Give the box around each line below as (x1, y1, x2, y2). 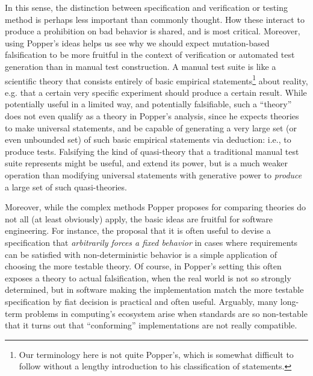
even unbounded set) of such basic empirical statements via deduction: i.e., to (5, 133, 291, 146)
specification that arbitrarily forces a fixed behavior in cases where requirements (5, 236, 298, 248)
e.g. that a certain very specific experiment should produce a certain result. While (5, 86, 307, 98)
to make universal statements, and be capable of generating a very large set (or (5, 121, 297, 134)
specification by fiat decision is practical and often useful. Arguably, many (5, 295, 278, 307)
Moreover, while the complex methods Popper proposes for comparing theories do (5, 201, 306, 213)
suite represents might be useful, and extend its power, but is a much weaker (5, 157, 288, 169)
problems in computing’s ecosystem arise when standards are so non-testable (25, 307, 308, 319)
